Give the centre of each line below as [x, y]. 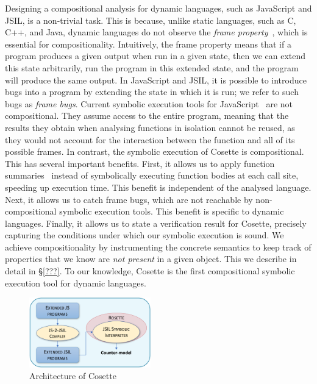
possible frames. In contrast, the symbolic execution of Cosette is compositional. [155, 151]
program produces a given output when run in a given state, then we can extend [155, 56]
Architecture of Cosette [73, 376]
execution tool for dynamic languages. [76, 283]
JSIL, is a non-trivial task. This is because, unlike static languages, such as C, [151, 20]
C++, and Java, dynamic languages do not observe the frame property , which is [156, 32]
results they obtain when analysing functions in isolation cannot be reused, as [150, 127]
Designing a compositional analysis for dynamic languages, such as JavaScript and [158, 8]
